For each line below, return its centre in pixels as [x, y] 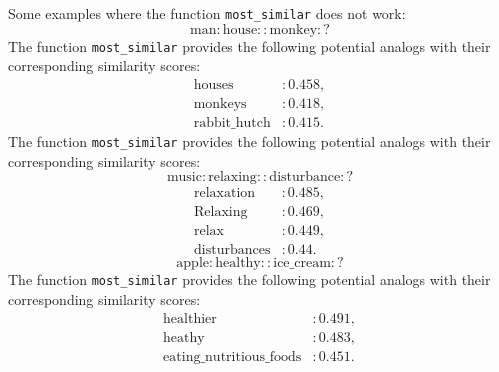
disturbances [232, 250]
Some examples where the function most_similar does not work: [207, 13]
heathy [184, 337]
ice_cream [302, 263]
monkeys [220, 103]
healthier [190, 318]
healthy [238, 263]
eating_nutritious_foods [232, 356]
